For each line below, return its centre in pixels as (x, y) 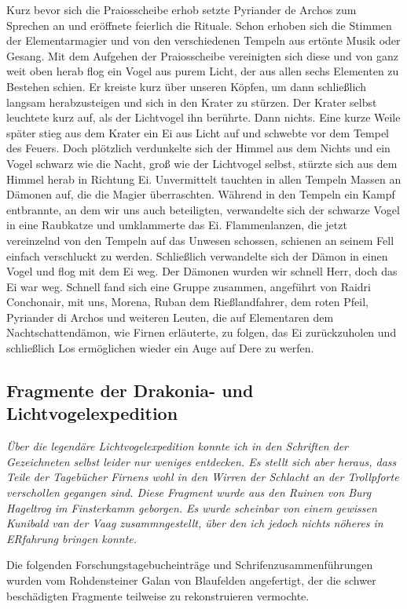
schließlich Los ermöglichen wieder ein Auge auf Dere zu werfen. (160, 348)
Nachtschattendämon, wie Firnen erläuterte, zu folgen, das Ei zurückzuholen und (202, 332)
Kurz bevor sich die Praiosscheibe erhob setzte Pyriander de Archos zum (181, 9)
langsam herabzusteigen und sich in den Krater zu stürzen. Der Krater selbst (192, 102)
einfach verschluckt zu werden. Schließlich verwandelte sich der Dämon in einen (197, 255)
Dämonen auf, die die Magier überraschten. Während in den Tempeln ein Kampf (201, 194)
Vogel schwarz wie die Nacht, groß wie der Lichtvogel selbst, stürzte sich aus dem (202, 163)
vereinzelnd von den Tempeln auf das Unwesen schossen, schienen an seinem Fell (200, 240)
